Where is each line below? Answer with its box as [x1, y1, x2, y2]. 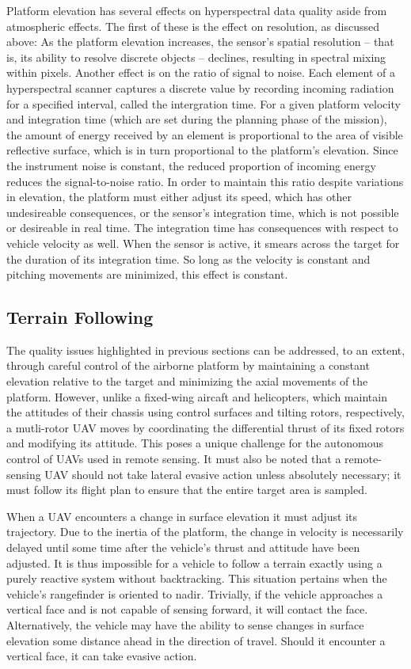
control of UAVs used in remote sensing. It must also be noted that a [6, 450, 341, 467]
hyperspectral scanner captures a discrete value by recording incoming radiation [6, 79, 394, 96]
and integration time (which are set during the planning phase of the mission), [6, 111, 387, 127]
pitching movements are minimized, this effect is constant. [6, 266, 288, 283]
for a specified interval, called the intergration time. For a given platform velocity [6, 95, 401, 112]
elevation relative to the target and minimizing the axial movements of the [6, 373, 368, 390]
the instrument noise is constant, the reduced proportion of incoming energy [6, 157, 376, 173]
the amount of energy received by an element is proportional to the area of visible [6, 126, 403, 143]
